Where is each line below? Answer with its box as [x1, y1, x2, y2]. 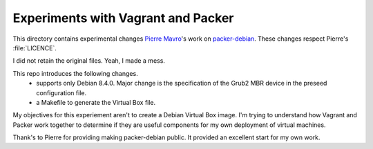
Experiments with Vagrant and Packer [12, 10, 234, 26]
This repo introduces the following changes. [12, 69, 138, 77]
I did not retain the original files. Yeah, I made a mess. [12, 57, 166, 65]
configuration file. [36, 88, 86, 97]
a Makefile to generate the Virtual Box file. [36, 98, 156, 106]
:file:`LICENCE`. [12, 43, 57, 52]
